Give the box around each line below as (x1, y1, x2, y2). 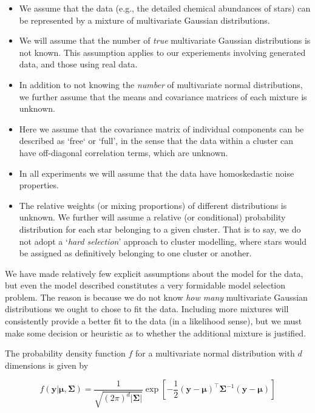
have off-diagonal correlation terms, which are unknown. (19, 146, 228, 159)
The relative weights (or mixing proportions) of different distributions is (19, 199, 287, 211)
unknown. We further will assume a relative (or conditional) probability (19, 211, 286, 224)
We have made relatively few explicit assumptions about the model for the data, (5, 267, 303, 279)
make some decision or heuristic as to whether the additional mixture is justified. (5, 326, 307, 339)
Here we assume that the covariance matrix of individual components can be (19, 122, 304, 135)
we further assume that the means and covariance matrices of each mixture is (19, 90, 307, 103)
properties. (19, 179, 59, 191)
